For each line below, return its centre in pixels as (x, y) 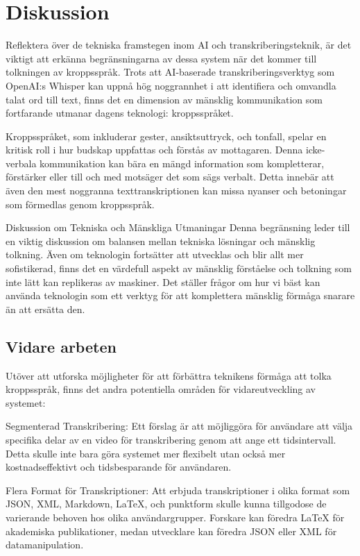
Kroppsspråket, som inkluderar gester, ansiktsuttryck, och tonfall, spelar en (166, 136)
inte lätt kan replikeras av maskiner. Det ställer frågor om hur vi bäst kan (163, 281)
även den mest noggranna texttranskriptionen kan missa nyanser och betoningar (176, 191)
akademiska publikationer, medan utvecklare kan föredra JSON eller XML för (171, 531)
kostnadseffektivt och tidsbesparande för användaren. (119, 467)
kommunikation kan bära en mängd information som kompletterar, (182, 163)
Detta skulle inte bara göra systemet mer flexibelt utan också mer (146, 453)
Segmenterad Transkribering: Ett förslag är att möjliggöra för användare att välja (179, 426)
